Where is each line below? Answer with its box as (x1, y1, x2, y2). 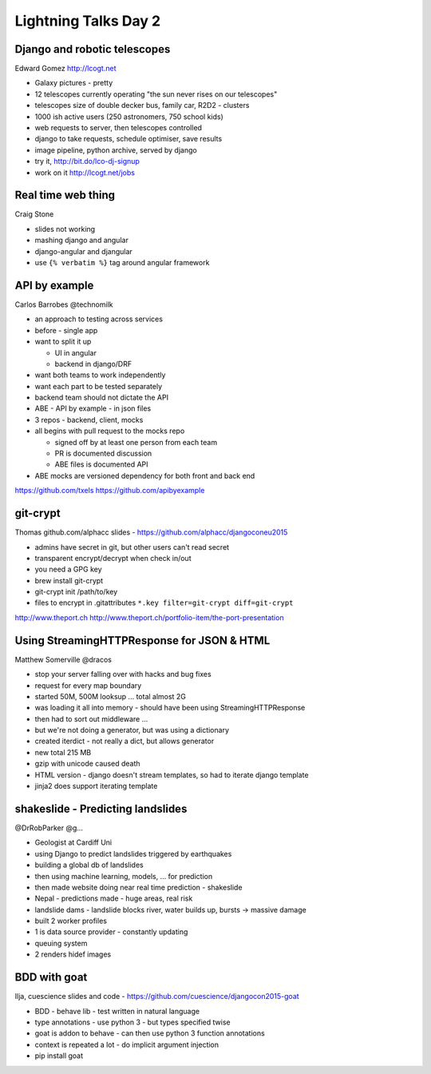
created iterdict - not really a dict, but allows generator (34, 736, 215, 746)
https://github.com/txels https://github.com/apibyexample (14, 486, 205, 495)
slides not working (34, 224, 96, 233)
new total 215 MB (34, 747, 92, 757)
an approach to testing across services (34, 314, 164, 324)
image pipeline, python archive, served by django (34, 145, 197, 155)
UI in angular (54, 348, 97, 357)
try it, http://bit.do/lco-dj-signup (34, 157, 140, 166)
